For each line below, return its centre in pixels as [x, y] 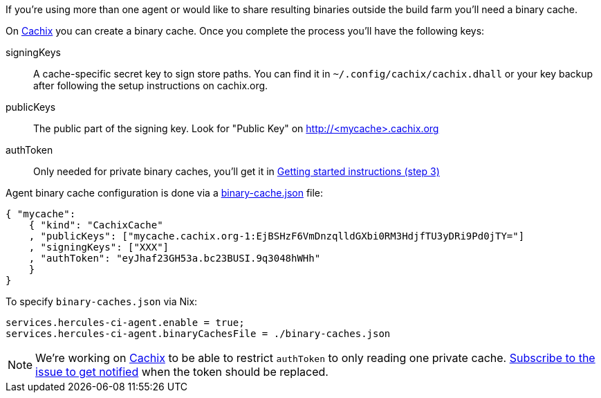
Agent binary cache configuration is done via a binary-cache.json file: [165, 193]
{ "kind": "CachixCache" [96, 225]
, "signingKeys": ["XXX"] [99, 247]
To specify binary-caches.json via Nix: [102, 301]
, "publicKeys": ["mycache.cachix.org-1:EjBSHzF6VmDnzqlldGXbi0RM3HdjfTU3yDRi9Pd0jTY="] [277, 236]
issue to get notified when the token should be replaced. [182, 372]
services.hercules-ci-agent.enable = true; [125, 323]
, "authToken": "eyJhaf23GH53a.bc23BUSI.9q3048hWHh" [175, 258]
